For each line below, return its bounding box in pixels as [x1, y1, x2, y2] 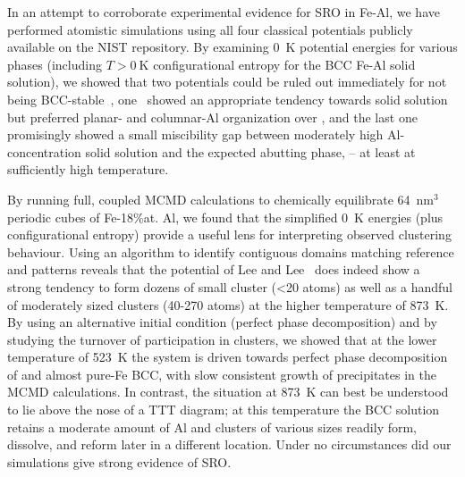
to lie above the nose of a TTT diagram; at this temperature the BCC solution [7, 400, 440, 419]
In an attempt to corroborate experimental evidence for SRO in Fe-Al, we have [7, 3, 440, 21]
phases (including [7, 54, 102, 73]
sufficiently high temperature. [7, 160, 169, 179]
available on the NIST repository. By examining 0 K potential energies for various [7, 38, 458, 56]
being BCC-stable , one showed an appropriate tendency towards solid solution [7, 89, 448, 108]
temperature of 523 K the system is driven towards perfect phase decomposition [7, 347, 448, 366]
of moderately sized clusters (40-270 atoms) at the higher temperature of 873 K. [7, 295, 449, 314]
